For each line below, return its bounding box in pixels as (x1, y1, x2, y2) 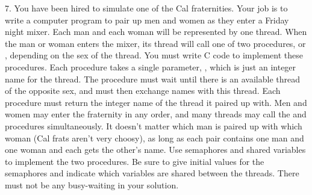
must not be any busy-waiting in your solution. (5, 178, 179, 191)
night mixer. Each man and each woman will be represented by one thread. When (5, 25, 307, 38)
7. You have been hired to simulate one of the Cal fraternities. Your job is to (5, 2, 288, 14)
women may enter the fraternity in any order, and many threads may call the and (5, 108, 307, 120)
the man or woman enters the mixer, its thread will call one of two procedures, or (5, 37, 306, 49)
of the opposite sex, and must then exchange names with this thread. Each (5, 84, 281, 97)
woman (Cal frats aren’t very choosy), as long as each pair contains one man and (5, 131, 304, 144)
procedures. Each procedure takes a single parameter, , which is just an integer (5, 60, 296, 73)
